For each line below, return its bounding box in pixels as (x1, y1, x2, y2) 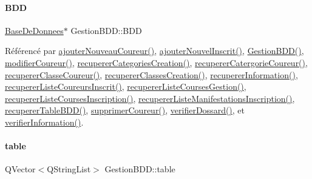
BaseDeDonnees (5, 24, 64, 36)
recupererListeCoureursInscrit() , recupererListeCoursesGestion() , (5, 80, 246, 93)
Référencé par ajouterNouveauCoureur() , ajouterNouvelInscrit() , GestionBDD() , (5, 44, 304, 57)
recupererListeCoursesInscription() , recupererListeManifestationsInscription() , (5, 92, 295, 104)
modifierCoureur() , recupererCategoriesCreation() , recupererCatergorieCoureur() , (5, 56, 308, 69)
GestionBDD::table (104, 163, 175, 175)
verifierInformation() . (5, 115, 84, 128)
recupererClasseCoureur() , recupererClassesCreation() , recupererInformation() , (5, 68, 298, 81)
